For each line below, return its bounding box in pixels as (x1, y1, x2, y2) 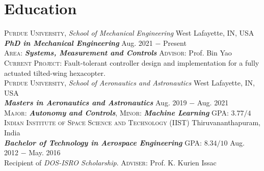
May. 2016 (29, 147, 61, 158)
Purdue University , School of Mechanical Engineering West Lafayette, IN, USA (4, 27, 254, 38)
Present (163, 37, 187, 48)
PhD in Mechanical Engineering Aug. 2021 (4, 37, 153, 48)
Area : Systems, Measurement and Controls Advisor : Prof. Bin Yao (4, 47, 232, 58)
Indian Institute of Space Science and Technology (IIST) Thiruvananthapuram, (4, 117, 260, 128)
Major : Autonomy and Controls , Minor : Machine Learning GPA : (4, 107, 229, 118)
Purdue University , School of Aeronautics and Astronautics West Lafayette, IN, (4, 77, 255, 88)
